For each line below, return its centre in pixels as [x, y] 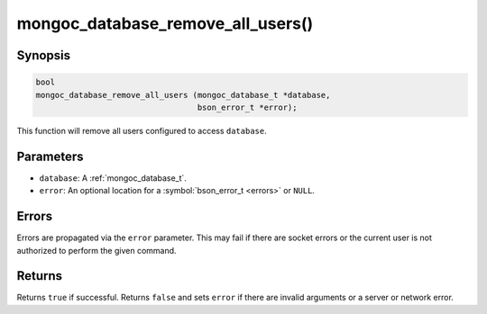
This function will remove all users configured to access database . [142, 130]
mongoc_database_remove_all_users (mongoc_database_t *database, [183, 95]
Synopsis [44, 55]
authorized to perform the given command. [96, 250]
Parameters [50, 156]
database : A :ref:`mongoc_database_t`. [113, 178]
